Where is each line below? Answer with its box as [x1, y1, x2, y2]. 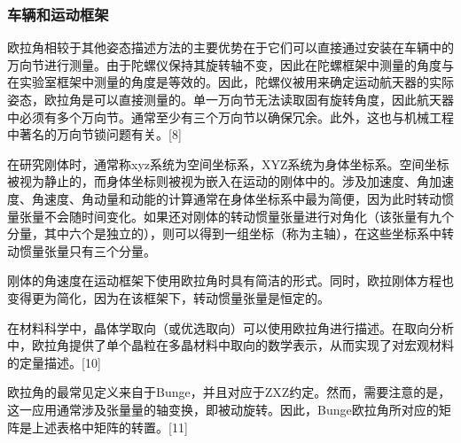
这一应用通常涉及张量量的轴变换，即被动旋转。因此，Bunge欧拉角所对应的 [7, 400, 439, 418]
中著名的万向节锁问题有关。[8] [7, 125, 182, 144]
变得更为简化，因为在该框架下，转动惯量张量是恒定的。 [7, 288, 330, 307]
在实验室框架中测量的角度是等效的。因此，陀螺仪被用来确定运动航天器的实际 [7, 73, 454, 91]
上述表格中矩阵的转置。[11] [31, 417, 188, 436]
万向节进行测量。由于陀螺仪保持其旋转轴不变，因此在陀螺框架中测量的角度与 [7, 55, 454, 74]
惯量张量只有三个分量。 [19, 241, 156, 260]
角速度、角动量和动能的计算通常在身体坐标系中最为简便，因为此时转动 [31, 189, 441, 207]
